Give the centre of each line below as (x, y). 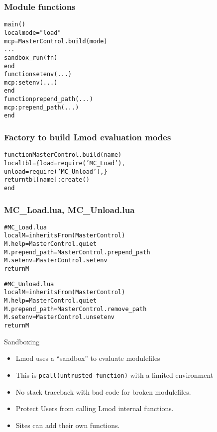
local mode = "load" (33, 33)
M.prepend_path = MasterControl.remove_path (75, 309)
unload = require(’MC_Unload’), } (56, 171)
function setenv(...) (38, 74)
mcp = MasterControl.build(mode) (56, 41)
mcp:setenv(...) (31, 82)
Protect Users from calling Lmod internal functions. (95, 408)
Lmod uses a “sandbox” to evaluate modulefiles (88, 358)
